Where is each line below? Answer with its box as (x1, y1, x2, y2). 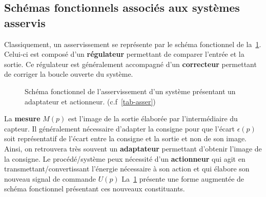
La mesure (4, 113, 40, 124)
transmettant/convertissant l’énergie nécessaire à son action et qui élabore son (4, 163, 250, 174)
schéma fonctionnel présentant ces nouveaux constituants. (4, 183, 185, 194)
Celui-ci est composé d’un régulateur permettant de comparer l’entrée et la (4, 49, 244, 59)
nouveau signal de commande (4, 173, 96, 184)
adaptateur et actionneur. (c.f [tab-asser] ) (25, 96, 156, 106)
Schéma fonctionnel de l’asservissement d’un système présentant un (25, 85, 236, 96)
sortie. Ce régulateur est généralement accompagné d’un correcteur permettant (4, 58, 257, 69)
